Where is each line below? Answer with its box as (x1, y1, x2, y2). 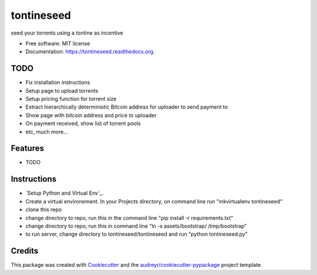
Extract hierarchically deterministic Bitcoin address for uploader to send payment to (25, 103, 228, 111)
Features (11, 144, 44, 154)
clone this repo (25, 206, 62, 213)
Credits (11, 246, 39, 256)
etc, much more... (25, 128, 69, 135)
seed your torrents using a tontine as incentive (11, 29, 123, 36)
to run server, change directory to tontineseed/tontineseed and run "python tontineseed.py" (25, 230, 248, 237)
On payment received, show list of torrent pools (25, 120, 141, 127)
